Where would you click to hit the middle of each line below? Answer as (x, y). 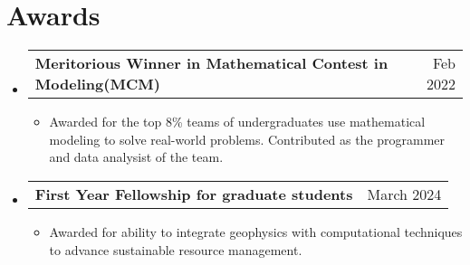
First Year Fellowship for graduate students (194, 194)
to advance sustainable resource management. (176, 249)
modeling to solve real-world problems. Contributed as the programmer (247, 139)
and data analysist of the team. (136, 157)
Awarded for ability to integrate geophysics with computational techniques (256, 231)
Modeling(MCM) (97, 84)
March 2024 (404, 194)
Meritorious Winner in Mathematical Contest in (211, 63)
